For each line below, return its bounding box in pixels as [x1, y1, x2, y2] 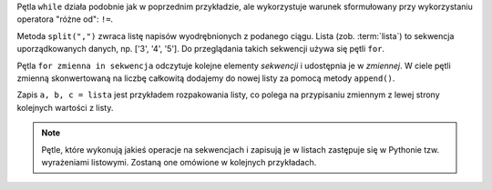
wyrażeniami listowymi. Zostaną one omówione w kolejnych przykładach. [41, 156, 317, 167]
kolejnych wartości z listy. [16, 102, 114, 113]
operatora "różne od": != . [16, 14, 114, 25]
